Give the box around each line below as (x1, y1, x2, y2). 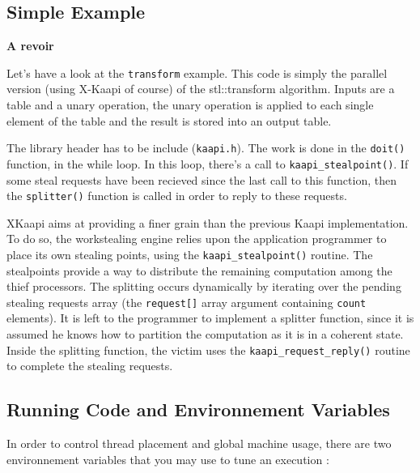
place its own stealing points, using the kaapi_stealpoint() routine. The (6, 245, 373, 262)
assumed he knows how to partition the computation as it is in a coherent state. (6, 326, 404, 343)
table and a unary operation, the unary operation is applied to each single (6, 96, 374, 113)
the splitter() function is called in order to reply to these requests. (6, 187, 347, 204)
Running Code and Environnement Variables (6, 397, 390, 422)
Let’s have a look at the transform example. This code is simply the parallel (6, 64, 388, 81)
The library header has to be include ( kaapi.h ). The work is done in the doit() (6, 139, 405, 156)
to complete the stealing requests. (6, 357, 173, 374)
